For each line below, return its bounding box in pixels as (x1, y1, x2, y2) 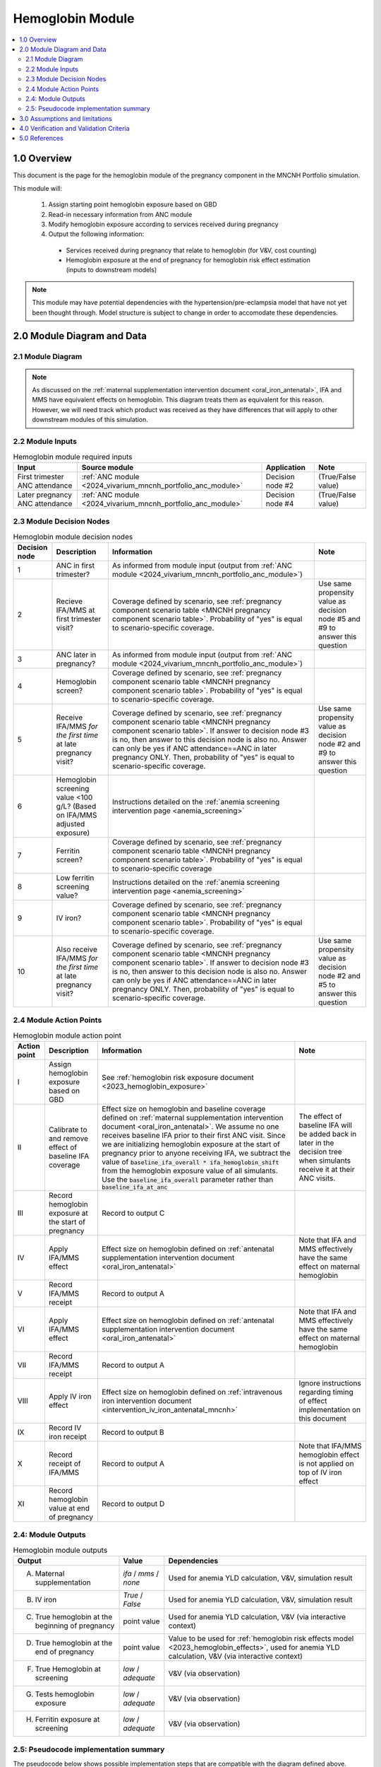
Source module (81, 462, 134, 472)
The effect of (298, 1112, 342, 1122)
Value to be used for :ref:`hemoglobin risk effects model (168, 1633, 354, 1643)
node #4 (265, 498, 294, 508)
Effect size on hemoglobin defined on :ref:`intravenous (101, 1387, 283, 1397)
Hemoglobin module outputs (13, 1545, 108, 1555)
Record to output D (101, 1498, 165, 1508)
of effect (298, 1396, 327, 1406)
